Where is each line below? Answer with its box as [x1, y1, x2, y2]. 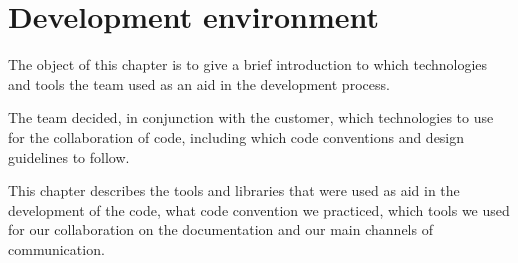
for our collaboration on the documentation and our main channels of [8, 219, 433, 240]
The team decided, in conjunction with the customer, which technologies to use [8, 107, 494, 128]
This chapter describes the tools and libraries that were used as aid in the [8, 180, 460, 201]
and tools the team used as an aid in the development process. [8, 73, 390, 94]
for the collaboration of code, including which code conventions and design [8, 126, 465, 147]
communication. [8, 238, 105, 259]
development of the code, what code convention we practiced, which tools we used [8, 199, 510, 220]
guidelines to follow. [8, 146, 130, 167]
